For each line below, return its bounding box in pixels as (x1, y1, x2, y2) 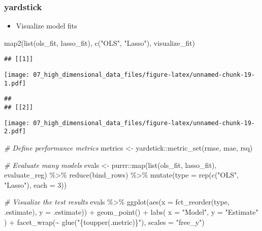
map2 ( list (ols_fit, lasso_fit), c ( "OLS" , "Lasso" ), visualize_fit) (4, 37, 195, 48)
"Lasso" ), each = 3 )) (4, 179, 67, 190)
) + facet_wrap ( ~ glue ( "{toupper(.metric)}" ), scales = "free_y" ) (4, 216, 205, 227)
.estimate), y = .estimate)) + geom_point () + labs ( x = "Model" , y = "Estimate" (4, 206, 258, 217)
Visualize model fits (16, 20, 77, 31)
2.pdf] (4, 128, 26, 135)
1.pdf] (4, 79, 26, 87)
